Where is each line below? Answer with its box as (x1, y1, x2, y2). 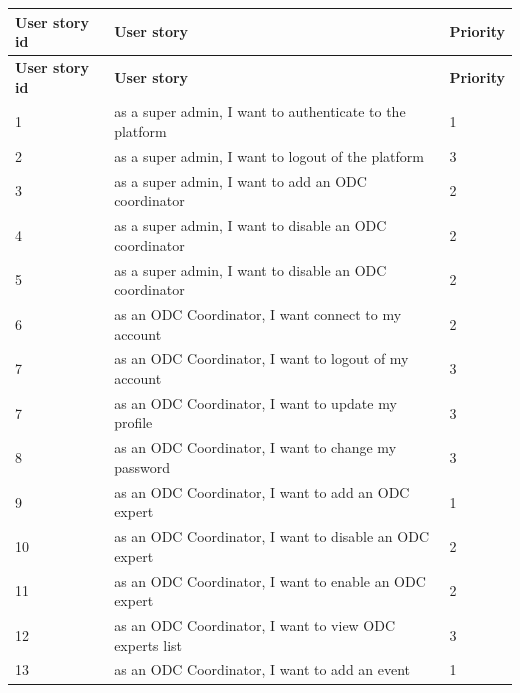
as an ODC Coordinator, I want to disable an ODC (114, 526, 429, 547)
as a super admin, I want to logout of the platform (114, 145, 424, 166)
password (114, 456, 170, 477)
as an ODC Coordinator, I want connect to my (114, 303, 402, 324)
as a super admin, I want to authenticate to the (114, 101, 406, 122)
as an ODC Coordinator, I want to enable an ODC (114, 570, 426, 591)
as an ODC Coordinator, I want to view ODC (114, 615, 396, 636)
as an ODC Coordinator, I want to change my (114, 437, 397, 458)
